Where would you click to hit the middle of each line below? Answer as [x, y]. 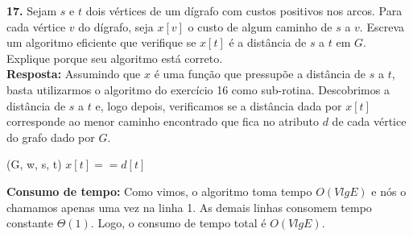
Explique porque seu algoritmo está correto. [115, 58]
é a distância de [268, 42]
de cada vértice [369, 121]
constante [30, 223]
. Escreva [382, 26]
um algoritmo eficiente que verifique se [101, 42]
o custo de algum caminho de [260, 26]
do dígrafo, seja [116, 26]
